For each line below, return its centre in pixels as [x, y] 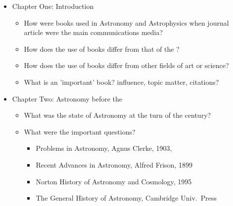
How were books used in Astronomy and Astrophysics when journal [126, 22]
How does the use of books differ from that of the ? [102, 49]
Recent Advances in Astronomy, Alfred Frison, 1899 [114, 164]
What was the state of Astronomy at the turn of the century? [117, 115]
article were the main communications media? [93, 32]
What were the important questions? [80, 131]
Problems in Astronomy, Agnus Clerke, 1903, [104, 148]
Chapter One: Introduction [53, 6]
